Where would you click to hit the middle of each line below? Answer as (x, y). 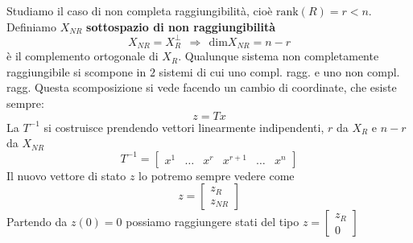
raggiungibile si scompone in (76, 71)
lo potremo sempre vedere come (217, 175)
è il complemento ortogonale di (83, 56)
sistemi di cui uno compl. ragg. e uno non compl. (279, 71)
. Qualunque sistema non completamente (279, 56)
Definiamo (32, 26)
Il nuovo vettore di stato (66, 175)
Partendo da (37, 222)
